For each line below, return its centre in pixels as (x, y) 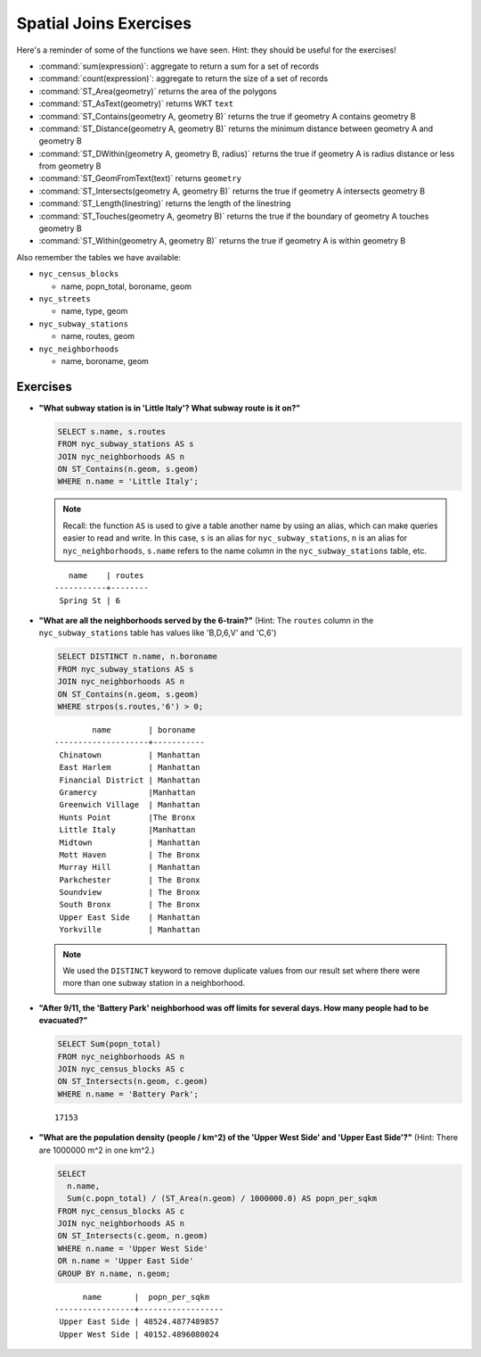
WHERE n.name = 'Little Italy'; (128, 481)
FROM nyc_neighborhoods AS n (121, 1056)
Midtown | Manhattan (130, 842)
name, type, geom (94, 311)
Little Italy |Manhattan (127, 830)
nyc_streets (65, 298)
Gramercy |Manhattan (127, 792)
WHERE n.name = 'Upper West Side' (133, 1248)
